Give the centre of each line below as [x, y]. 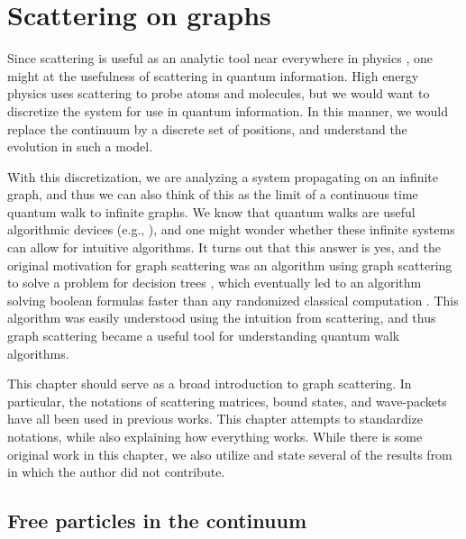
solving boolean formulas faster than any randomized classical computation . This [233, 300]
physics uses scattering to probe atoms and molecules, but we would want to [219, 93]
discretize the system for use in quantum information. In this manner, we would [228, 110]
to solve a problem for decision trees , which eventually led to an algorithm [215, 283]
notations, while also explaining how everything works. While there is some [215, 436]
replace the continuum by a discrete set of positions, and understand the [207, 128]
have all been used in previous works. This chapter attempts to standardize [215, 419]
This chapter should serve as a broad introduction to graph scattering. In [210, 384]
